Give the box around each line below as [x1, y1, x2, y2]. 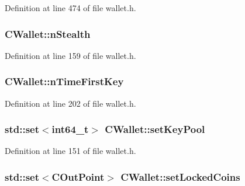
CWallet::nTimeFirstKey [5, 74, 124, 89]
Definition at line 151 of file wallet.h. [5, 145, 136, 157]
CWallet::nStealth [5, 26, 91, 41]
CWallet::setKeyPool [105, 122, 205, 136]
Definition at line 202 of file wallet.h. [5, 97, 136, 109]
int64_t [51, 122, 89, 136]
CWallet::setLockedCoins [120, 169, 240, 184]
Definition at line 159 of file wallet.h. [5, 49, 136, 61]
